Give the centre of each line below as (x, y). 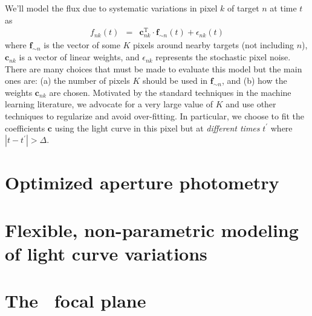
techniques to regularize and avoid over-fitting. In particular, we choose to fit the (155, 116)
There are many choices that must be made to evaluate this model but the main (154, 68)
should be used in (175, 81)
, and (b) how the (254, 81)
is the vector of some (82, 45)
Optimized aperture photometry (142, 182)
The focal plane (76, 301)
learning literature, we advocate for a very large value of (109, 104)
